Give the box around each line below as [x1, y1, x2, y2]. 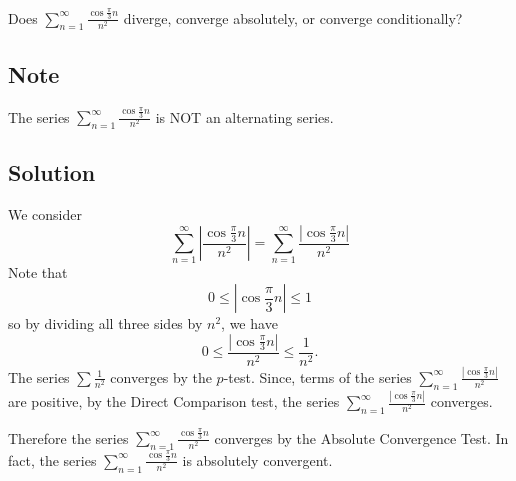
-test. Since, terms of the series [223, 366, 412, 387]
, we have [221, 313, 278, 334]
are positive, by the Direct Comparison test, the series [8, 391, 340, 412]
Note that [8, 262, 68, 283]
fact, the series [8, 449, 97, 470]
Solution [8, 157, 96, 188]
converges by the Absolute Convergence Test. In [214, 427, 509, 448]
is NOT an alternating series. [155, 106, 334, 127]
